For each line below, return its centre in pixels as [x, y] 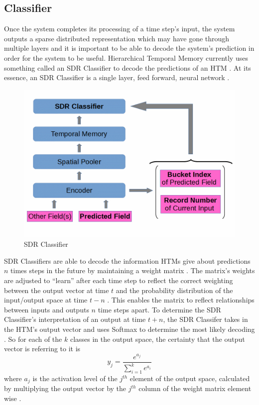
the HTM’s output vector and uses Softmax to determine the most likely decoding [129, 329]
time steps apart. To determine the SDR [159, 309]
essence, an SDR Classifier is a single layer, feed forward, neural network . [117, 77]
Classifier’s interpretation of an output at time [75, 319]
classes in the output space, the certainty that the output [157, 339]
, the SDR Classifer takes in [205, 319]
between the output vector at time [57, 290]
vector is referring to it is [42, 349]
